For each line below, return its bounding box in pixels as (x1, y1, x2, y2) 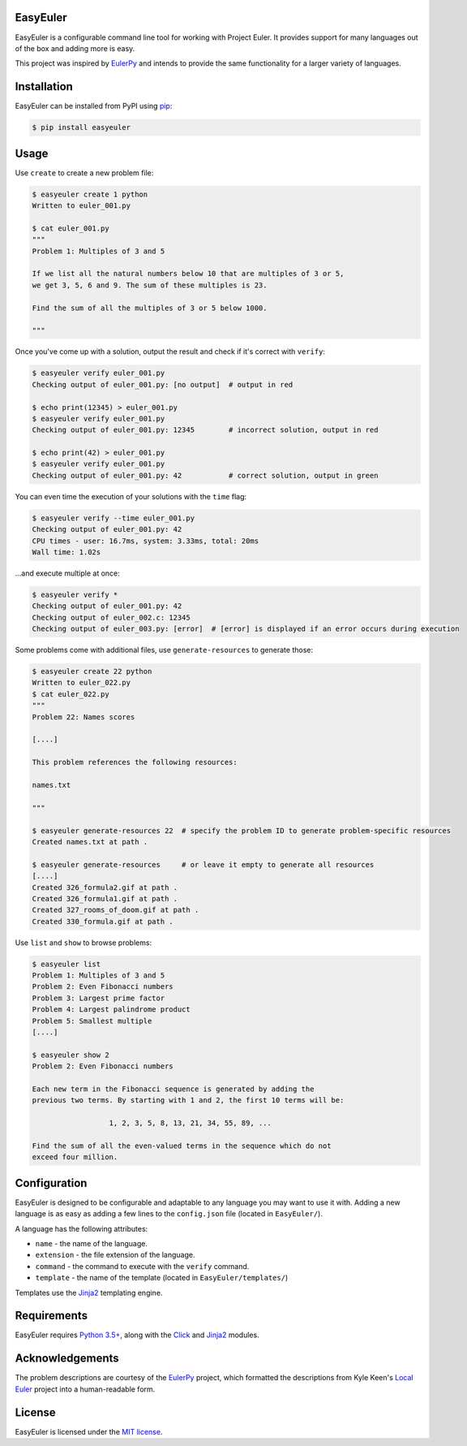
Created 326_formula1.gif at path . (32, 894, 178, 903)
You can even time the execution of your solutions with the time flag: (15, 491, 247, 501)
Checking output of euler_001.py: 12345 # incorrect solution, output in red (32, 425, 379, 434)
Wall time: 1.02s (32, 547, 101, 556)
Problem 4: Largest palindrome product (32, 1005, 191, 1014)
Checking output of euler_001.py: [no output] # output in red (32, 380, 293, 389)
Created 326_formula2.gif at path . (32, 883, 178, 892)
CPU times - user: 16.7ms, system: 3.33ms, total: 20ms (32, 536, 259, 546)
